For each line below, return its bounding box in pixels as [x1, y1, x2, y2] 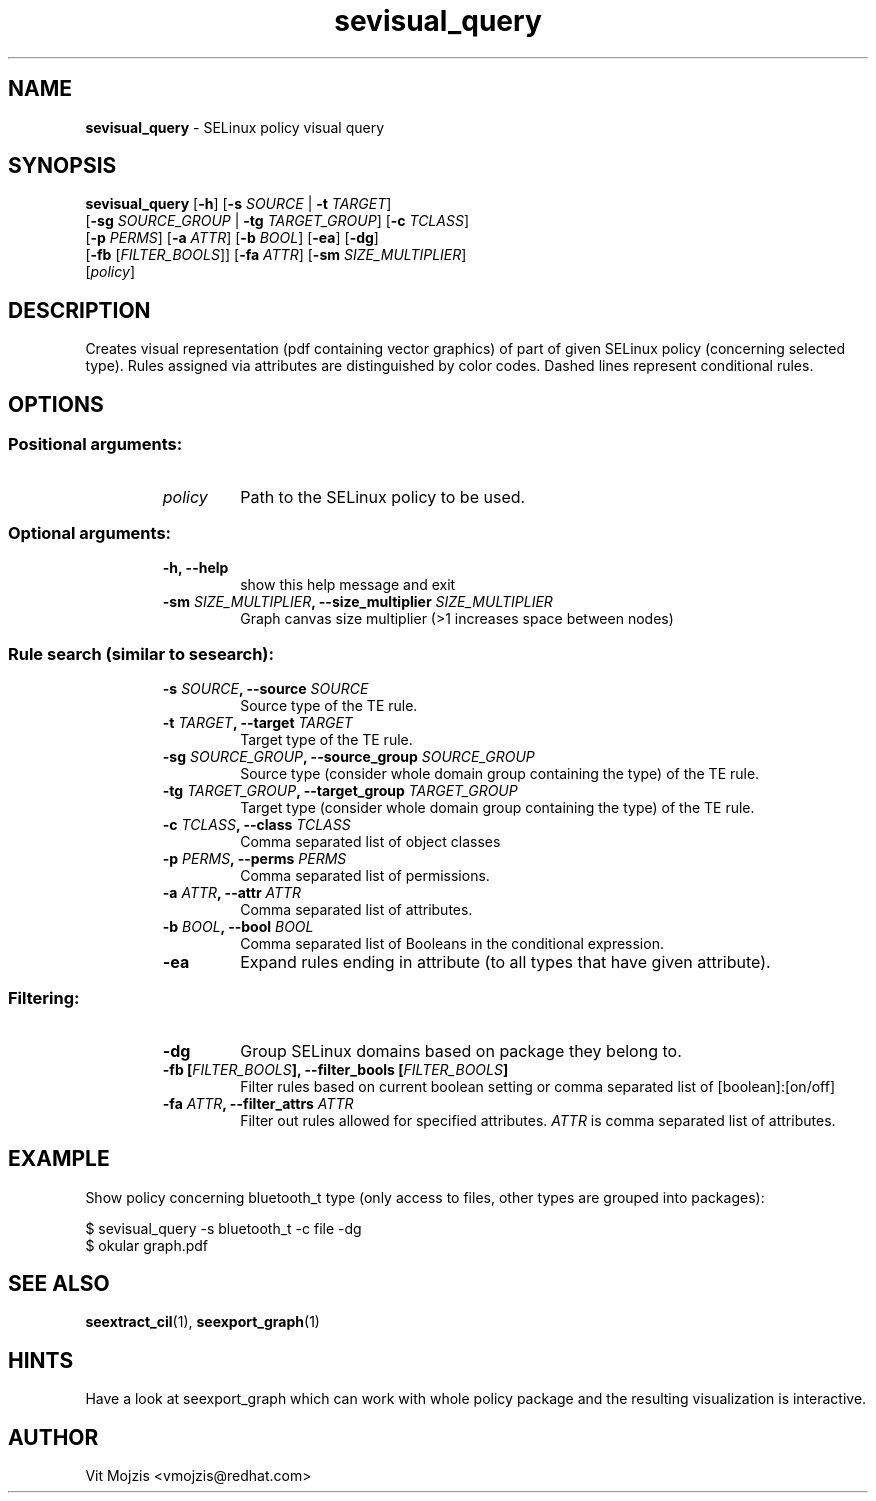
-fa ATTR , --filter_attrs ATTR [162, 1094, 354, 1112]
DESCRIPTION [8, 297, 151, 323]
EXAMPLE [8, 1146, 110, 1172]
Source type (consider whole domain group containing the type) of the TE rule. [240, 765, 760, 782]
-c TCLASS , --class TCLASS [162, 816, 351, 833]
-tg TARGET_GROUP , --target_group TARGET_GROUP [162, 782, 518, 799]
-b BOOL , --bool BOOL [162, 918, 314, 935]
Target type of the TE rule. [240, 731, 413, 748]
